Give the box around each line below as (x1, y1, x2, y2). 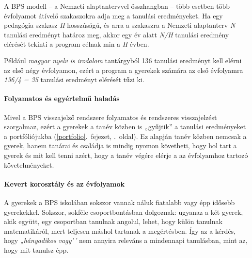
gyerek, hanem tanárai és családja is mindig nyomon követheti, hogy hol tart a (4, 140, 237, 151)
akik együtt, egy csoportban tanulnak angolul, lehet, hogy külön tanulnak (4, 216, 222, 226)
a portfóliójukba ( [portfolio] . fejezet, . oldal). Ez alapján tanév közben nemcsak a (4, 131, 247, 141)
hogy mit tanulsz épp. (4, 244, 69, 255)
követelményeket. (4, 159, 54, 170)
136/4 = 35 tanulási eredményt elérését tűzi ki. (4, 74, 144, 85)
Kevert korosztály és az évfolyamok (4, 178, 125, 189)
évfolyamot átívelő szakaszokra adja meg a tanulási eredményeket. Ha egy (4, 10, 223, 20)
